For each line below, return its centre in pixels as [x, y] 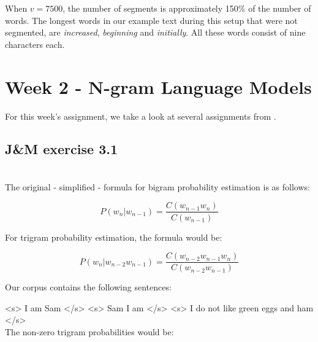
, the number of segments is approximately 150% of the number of [187, 8]
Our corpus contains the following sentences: [88, 287]
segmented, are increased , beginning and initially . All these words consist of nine [155, 32]
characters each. [35, 44]
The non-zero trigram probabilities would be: [89, 331]
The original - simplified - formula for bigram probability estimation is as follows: [157, 186]
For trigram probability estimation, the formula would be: [114, 237]
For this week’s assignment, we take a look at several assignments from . [141, 116]
